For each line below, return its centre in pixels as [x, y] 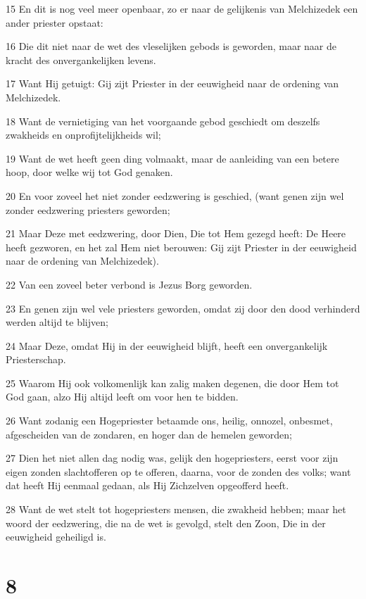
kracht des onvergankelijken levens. [81, 59]
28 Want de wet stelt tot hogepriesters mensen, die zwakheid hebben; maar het [176, 509]
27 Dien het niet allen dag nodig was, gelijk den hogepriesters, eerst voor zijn [172, 458]
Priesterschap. [36, 359]
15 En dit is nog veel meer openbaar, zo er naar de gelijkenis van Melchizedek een [182, 8]
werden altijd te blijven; [57, 322]
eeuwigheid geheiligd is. [56, 537]
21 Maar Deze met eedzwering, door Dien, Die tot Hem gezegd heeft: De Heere [176, 233]
